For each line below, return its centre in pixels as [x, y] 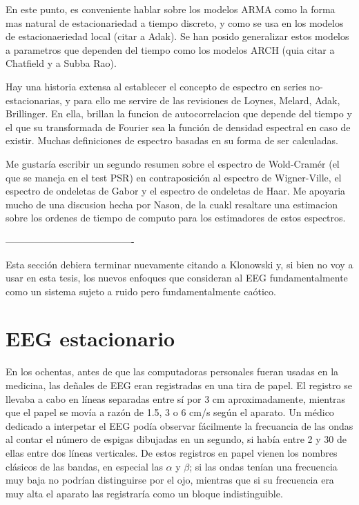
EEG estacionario [90, 338]
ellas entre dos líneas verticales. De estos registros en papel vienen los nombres [172, 452]
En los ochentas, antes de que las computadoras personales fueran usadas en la [172, 372]
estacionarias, [34, 100]
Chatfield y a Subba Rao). [61, 63]
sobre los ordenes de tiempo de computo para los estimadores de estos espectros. [176, 218]
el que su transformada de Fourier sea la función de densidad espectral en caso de [178, 127]
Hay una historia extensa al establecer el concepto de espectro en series [156, 86]
